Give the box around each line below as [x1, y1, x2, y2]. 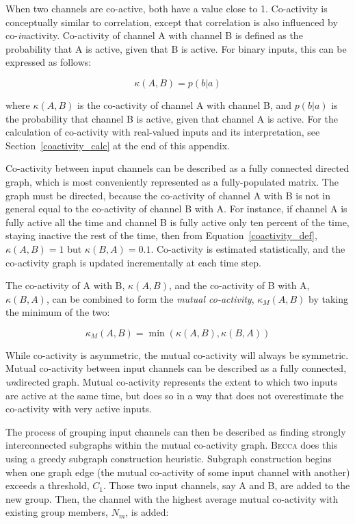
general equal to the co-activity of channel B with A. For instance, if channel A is [5, 201, 347, 216]
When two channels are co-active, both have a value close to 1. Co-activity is [5, 1, 328, 15]
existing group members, [5, 505, 108, 519]
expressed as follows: [5, 55, 92, 69]
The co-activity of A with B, [5, 278, 125, 292]
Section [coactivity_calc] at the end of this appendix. [5, 138, 230, 152]
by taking [308, 291, 349, 305]
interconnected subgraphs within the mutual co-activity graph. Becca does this [5, 438, 338, 452]
